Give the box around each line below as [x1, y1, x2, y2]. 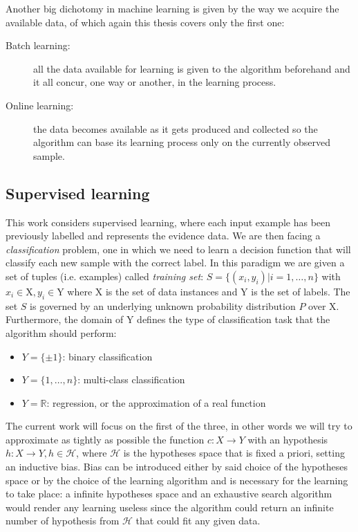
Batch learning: [6, 38, 70, 53]
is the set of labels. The [251, 284, 350, 298]
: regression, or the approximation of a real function [46, 395, 266, 410]
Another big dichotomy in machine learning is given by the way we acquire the [6, 1, 339, 15]
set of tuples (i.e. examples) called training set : [6, 268, 204, 283]
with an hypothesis [247, 432, 328, 446]
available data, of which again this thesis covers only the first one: [6, 15, 285, 29]
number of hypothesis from [6, 513, 120, 528]
